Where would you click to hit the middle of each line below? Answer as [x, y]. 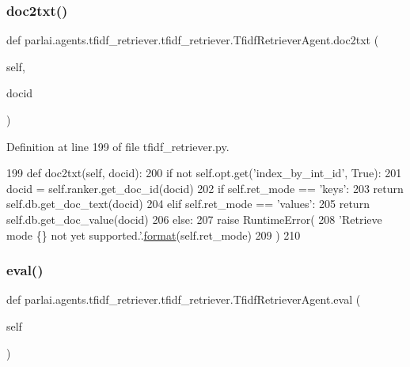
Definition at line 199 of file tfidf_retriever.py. [118, 146]
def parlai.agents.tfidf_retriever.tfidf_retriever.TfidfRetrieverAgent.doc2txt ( [193, 40]
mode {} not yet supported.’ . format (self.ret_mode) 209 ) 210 [154, 235]
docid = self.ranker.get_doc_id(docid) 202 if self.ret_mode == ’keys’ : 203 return [205, 188]
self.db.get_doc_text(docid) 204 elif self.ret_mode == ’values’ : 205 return [188, 204]
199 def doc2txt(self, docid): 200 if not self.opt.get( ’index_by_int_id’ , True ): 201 [204, 173]
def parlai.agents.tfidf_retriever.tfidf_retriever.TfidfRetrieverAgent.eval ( [184, 299]
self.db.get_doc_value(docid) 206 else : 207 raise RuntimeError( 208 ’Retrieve [194, 219]
